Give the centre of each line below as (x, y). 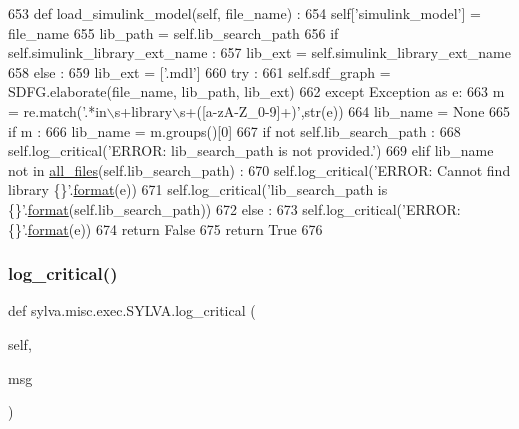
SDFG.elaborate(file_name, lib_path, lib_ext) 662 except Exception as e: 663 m (256, 91)
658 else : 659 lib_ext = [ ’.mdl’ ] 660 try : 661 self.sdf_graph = (199, 71)
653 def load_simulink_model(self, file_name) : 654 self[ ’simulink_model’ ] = (244, 13)
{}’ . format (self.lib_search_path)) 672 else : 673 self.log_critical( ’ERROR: (234, 208)
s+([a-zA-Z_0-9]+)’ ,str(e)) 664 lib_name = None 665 (345, 110)
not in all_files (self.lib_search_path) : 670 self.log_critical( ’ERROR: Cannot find (259, 169)
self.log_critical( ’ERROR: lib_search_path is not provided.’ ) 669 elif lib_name (251, 150)
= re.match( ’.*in (57, 110)
